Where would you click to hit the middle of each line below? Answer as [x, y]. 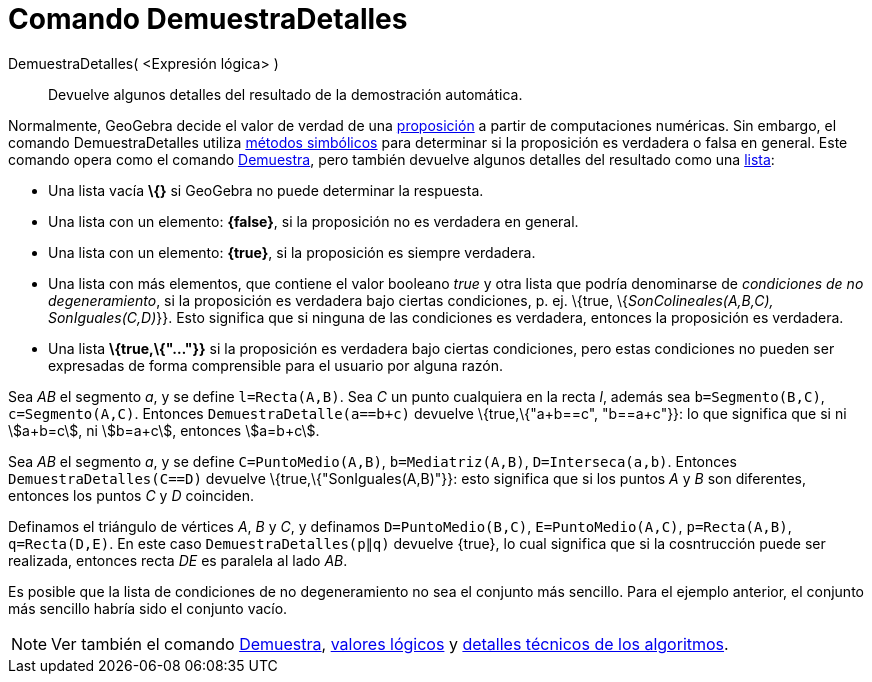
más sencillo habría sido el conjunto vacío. [148, 608]
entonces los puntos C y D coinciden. [131, 495]
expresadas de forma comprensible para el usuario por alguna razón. [275, 365]
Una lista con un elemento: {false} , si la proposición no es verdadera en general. [313, 221]
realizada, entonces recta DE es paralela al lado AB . [178, 560]
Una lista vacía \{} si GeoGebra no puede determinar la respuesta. [266, 190]
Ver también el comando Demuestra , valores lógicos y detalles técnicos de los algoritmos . [390, 643]
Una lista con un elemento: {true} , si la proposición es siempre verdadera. [292, 252]
